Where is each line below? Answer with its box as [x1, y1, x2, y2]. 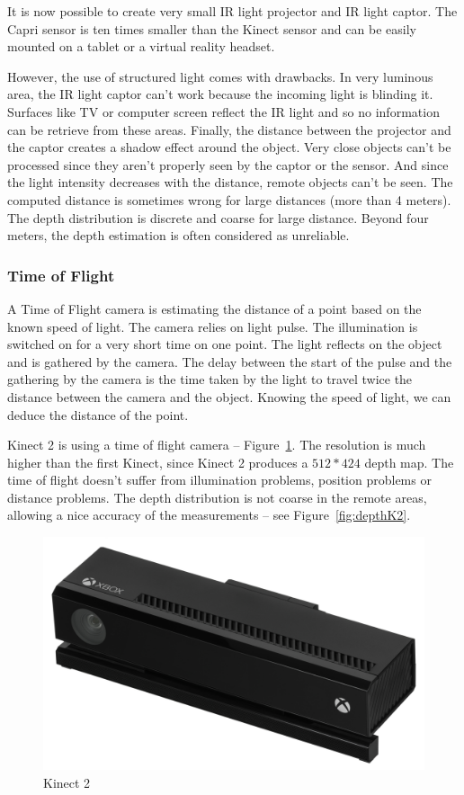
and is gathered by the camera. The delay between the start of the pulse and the [7, 352, 452, 371]
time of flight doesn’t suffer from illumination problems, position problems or [7, 470, 432, 489]
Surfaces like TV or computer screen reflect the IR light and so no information [7, 102, 440, 121]
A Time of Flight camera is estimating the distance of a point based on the [7, 299, 422, 317]
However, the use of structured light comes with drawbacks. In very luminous [7, 67, 433, 85]
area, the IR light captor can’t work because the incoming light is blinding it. [7, 85, 433, 103]
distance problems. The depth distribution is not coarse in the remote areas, [7, 487, 427, 506]
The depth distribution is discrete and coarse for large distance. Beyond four [7, 208, 429, 227]
